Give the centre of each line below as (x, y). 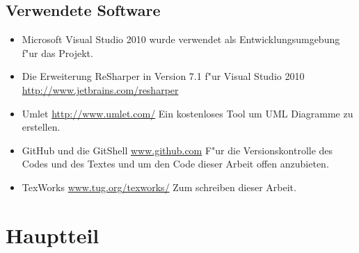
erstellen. (41, 127)
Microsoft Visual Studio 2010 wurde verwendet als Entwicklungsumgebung (181, 39)
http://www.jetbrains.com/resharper (100, 89)
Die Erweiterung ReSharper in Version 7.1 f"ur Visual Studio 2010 (163, 76)
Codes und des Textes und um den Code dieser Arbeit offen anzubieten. (175, 164)
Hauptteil (53, 235)
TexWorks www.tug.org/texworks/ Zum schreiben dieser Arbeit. (159, 187)
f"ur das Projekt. (57, 52)
